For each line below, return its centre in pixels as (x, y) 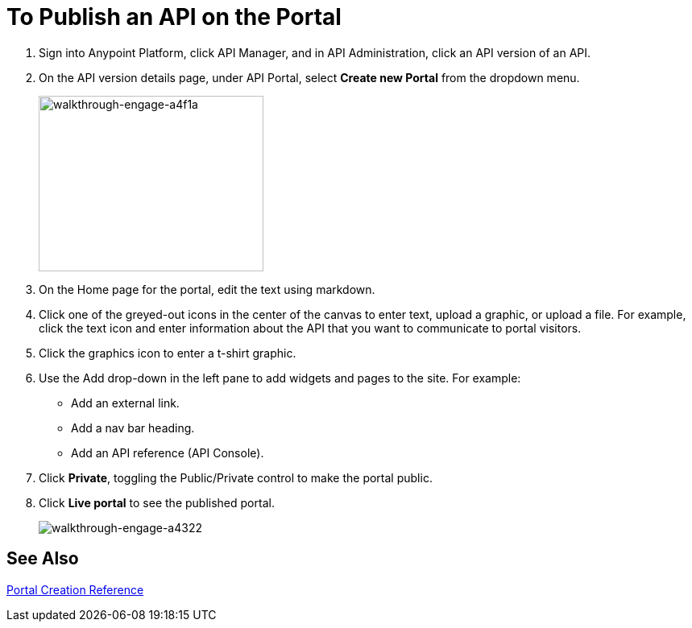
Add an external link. (125, 403)
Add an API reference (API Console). (168, 452)
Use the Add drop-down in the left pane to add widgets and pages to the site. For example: (280, 378)
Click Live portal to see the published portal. (157, 502)
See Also (43, 559)
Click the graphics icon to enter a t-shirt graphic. (168, 353)
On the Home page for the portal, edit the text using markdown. (207, 289)
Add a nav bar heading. (133, 428)
